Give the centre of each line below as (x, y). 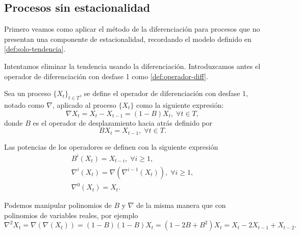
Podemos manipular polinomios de (58, 205)
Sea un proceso (28, 93)
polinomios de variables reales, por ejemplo (71, 215)
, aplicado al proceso (84, 104)
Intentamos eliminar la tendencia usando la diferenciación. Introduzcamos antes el (132, 66)
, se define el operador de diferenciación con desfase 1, (164, 93)
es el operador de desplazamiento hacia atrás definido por (123, 122)
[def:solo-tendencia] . (35, 49)
